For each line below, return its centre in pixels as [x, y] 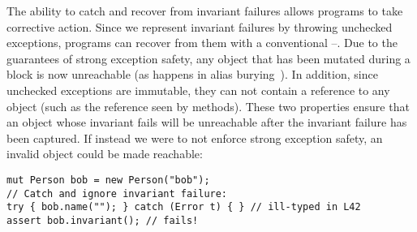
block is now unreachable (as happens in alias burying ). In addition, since [192, 74]
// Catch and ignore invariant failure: [117, 193]
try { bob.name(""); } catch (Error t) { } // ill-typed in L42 [184, 207]
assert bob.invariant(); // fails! [103, 220]
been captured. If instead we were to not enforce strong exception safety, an [195, 137]
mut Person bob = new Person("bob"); [108, 180]
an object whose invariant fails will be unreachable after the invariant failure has [207, 122]
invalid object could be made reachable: [105, 154]
